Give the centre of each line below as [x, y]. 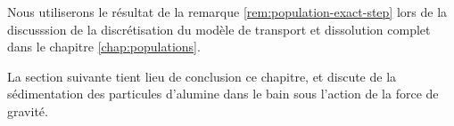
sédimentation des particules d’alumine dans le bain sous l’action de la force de [223, 94]
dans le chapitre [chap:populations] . [104, 47]
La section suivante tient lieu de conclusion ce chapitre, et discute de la [202, 76]
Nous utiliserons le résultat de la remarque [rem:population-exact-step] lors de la [227, 12]
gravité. [28, 110]
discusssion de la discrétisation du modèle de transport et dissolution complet [219, 29]
